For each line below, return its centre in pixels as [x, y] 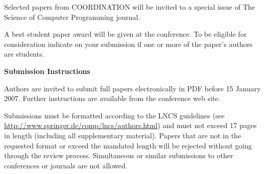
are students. [24, 54]
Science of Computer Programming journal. [72, 17]
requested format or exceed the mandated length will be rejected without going [128, 145]
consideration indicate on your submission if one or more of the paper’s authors [128, 44]
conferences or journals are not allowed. [66, 165]
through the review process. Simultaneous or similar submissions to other [119, 155]
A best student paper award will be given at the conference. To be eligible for [126, 34]
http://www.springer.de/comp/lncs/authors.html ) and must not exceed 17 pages [130, 125]
